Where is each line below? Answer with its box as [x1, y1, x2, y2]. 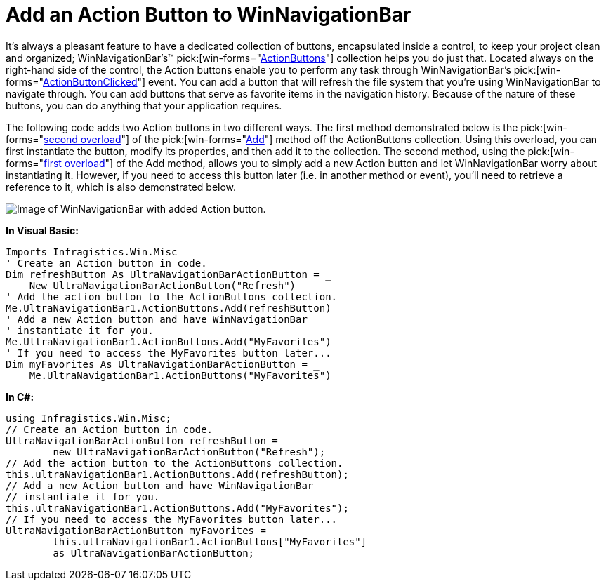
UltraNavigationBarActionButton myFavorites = [6, 524, 266, 536]
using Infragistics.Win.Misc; [6, 412, 172, 424]
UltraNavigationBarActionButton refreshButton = [6, 434, 278, 446]
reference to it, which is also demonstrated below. [6, 180, 237, 193]
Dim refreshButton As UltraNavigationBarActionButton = [6, 268, 320, 280]
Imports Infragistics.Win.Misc [6, 246, 178, 258]
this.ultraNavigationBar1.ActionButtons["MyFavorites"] [53, 535, 367, 547]
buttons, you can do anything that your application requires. [6, 99, 282, 112]
